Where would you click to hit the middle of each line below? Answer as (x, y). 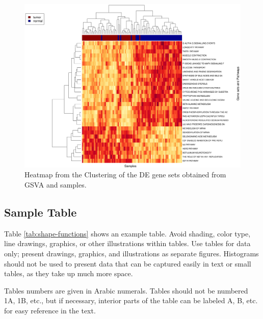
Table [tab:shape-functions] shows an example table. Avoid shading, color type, (127, 233)
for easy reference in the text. (50, 311)
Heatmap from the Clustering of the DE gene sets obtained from (125, 175)
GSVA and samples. (56, 185)
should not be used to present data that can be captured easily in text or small (128, 263)
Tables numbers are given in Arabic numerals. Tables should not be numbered (126, 290)
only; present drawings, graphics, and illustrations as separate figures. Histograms (131, 254)
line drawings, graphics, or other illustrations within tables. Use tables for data (127, 243)
